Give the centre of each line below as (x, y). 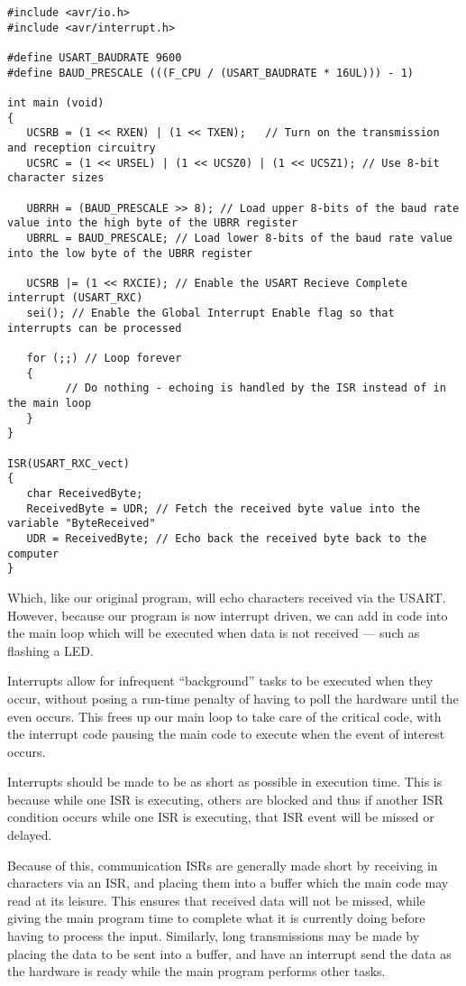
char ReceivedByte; (85, 493)
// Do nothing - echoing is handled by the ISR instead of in (256, 388)
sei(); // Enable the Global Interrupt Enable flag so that (210, 313)
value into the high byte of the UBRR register (153, 223)
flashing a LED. (50, 650)
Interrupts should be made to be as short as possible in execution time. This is (225, 782)
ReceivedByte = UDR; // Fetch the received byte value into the (224, 508)
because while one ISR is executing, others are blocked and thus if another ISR (225, 799)
